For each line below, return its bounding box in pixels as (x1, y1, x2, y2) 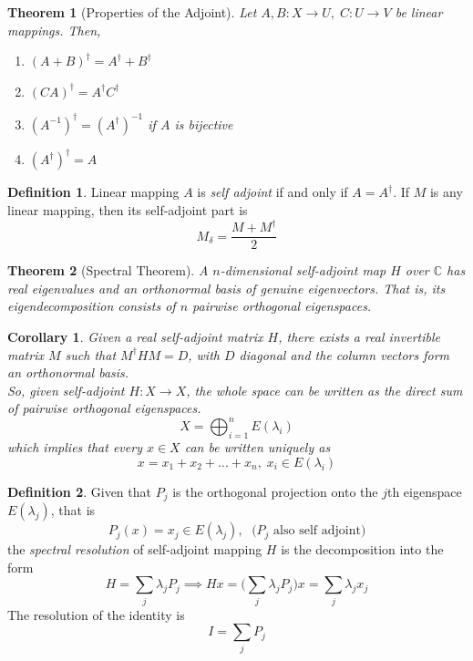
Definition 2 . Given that (7, 481, 151, 501)
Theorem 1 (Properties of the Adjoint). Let (7, 3, 257, 21)
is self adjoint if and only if (197, 182, 348, 201)
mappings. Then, (7, 20, 101, 39)
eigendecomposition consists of (7, 296, 176, 315)
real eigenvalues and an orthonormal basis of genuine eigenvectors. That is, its (7, 278, 446, 297)
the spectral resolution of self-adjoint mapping (7, 540, 262, 559)
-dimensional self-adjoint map (220, 261, 386, 280)
